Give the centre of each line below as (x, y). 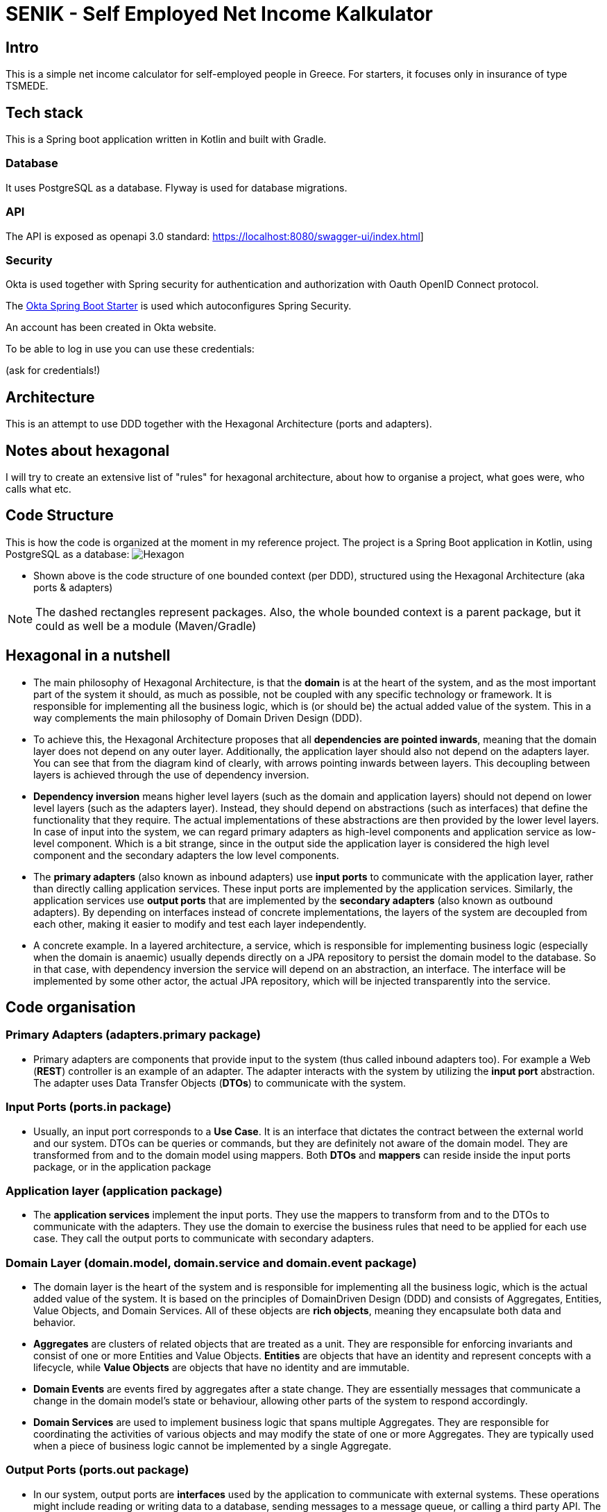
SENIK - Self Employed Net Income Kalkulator (219, 14)
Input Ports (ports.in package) (88, 1107)
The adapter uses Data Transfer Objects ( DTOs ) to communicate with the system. (220, 1082)
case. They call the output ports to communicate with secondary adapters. (204, 1239)
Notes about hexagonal (88, 450)
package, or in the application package (122, 1166)
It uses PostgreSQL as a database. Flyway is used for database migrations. (177, 187)
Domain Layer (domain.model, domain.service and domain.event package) (211, 1263)
